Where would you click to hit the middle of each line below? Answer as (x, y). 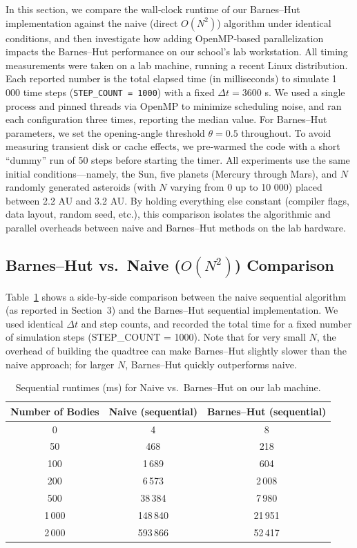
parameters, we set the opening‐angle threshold (105, 132)
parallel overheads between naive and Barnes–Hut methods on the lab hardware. (176, 227)
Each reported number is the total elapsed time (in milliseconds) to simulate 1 (171, 78)
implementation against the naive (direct (92, 22)
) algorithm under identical (274, 22)
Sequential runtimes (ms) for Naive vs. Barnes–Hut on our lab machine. (168, 387)
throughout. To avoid (286, 132)
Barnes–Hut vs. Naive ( (93, 264)
